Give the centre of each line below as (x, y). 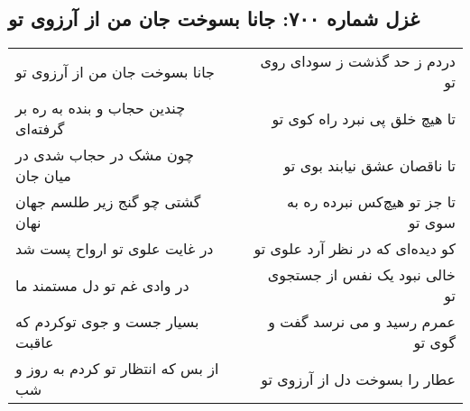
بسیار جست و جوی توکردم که (107, 322)
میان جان (43, 176)
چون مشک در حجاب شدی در (105, 155)
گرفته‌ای (40, 129)
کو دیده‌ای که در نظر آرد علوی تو (355, 249)
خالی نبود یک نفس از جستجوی (361, 275)
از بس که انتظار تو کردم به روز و (117, 369)
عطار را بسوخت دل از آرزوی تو (358, 379)
